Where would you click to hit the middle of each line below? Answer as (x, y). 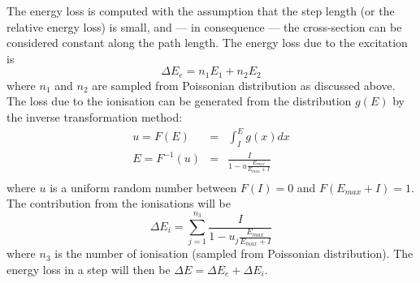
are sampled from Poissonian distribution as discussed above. (244, 85)
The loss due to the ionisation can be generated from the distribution (179, 101)
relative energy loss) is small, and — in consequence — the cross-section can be (204, 26)
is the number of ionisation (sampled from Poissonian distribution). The (234, 253)
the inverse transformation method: (95, 117)
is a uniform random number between (143, 187)
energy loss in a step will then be (89, 270)
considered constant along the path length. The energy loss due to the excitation (207, 43)
